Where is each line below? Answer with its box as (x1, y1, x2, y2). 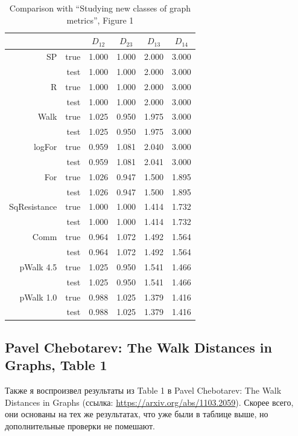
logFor (33, 140, 57, 153)
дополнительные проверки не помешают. (5, 419, 156, 432)
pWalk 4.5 (19, 260, 57, 273)
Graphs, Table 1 (5, 356, 107, 374)
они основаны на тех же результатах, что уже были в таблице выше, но (5, 408, 268, 420)
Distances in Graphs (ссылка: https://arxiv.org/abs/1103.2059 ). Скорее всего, (5, 395, 294, 408)
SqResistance (9, 200, 57, 213)
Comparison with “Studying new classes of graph (9, 2, 191, 14)
